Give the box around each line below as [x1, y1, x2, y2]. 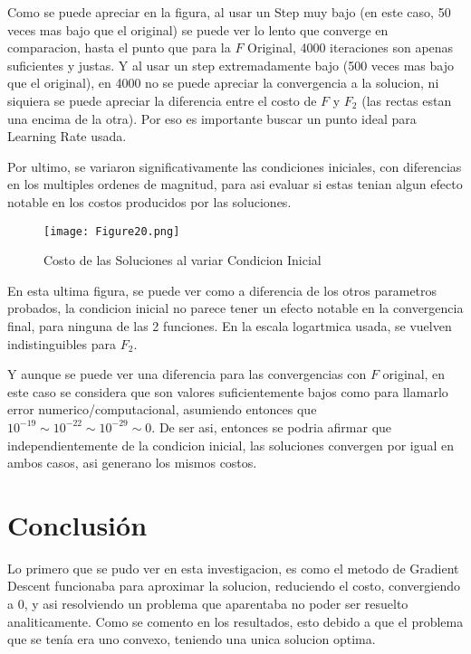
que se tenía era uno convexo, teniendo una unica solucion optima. [7, 630, 376, 649]
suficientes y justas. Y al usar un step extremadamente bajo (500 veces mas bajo [7, 55, 454, 74]
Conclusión [7, 506, 148, 543]
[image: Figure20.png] [43, 224, 180, 238]
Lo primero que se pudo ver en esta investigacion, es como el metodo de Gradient [7, 558, 459, 577]
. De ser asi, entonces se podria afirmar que [151, 417, 392, 436]
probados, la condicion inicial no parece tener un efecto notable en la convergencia [7, 299, 464, 318]
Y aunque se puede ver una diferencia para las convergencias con [7, 365, 367, 384]
